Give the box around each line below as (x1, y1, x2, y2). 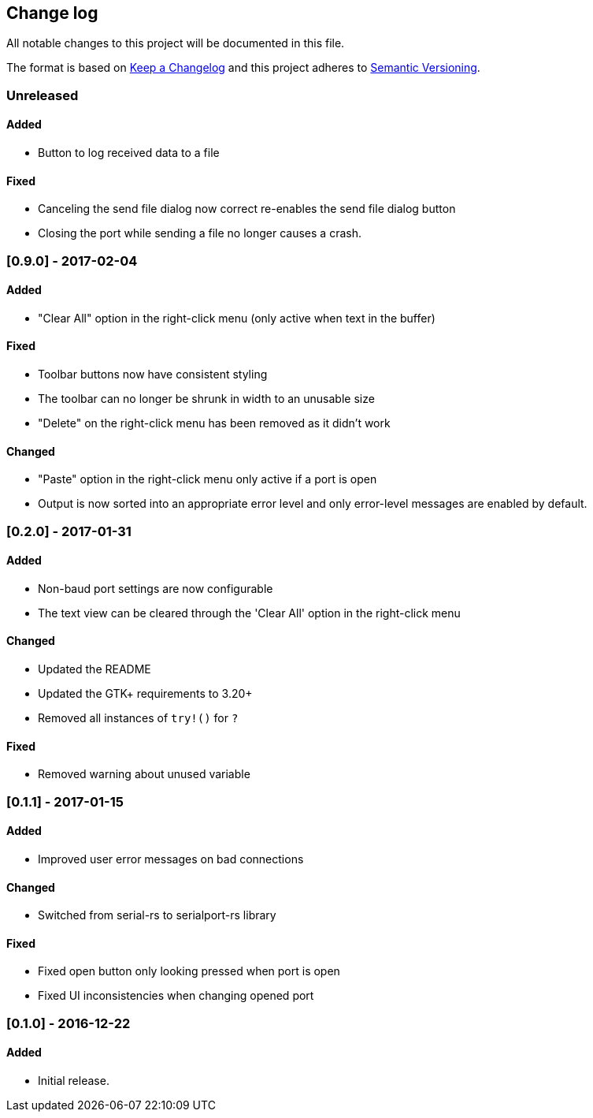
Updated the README (38, 662, 151, 676)
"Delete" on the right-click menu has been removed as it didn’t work (38, 416, 391, 430)
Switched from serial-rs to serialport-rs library (38, 908, 276, 922)
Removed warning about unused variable (38, 767, 250, 781)
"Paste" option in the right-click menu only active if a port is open (38, 472, 377, 486)
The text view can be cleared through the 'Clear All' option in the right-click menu (38, 606, 461, 620)
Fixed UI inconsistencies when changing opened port (38, 989, 314, 1003)
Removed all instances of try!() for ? (38, 711, 239, 725)
